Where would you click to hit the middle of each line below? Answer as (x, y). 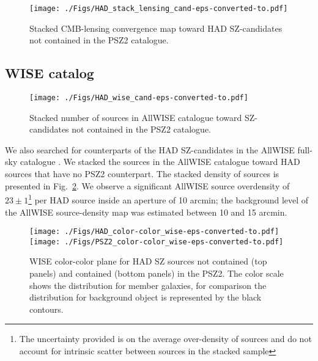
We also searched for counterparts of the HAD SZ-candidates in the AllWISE (150, 149)
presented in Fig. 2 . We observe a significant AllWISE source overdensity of (147, 185)
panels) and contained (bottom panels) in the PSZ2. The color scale (157, 273)
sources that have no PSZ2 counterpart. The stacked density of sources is (142, 174)
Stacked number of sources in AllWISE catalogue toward (136, 117)
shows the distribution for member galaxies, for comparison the (148, 285)
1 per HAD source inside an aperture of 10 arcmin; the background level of (168, 199)
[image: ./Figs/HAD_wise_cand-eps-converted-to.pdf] (139, 98)
